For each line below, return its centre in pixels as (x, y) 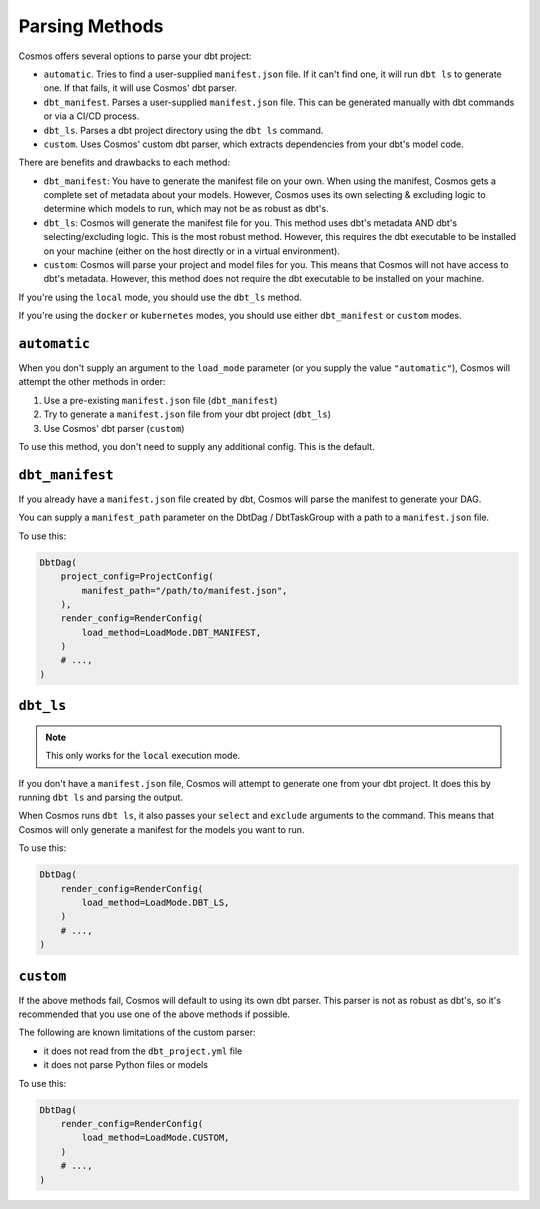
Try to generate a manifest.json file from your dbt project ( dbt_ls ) (187, 414)
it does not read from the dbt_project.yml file (143, 1051)
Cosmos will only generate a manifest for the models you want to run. (161, 829)
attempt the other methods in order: (92, 382)
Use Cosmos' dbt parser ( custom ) (114, 428)
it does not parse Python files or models (126, 1065)
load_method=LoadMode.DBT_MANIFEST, (171, 632)
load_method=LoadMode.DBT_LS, (155, 902)
